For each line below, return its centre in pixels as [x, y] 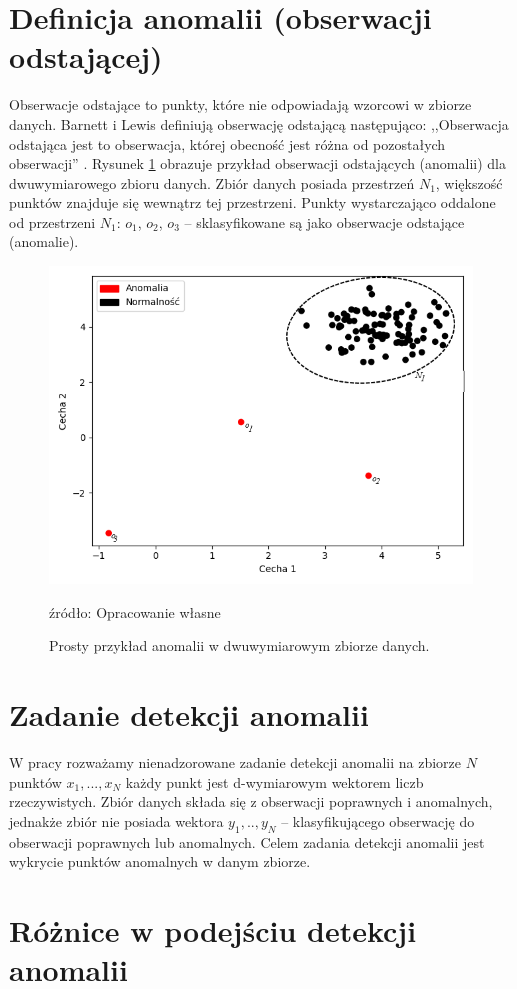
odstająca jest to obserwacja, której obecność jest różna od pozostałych [227, 143]
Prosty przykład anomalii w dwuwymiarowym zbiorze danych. [239, 645]
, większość [469, 182]
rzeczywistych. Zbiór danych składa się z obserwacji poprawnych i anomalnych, [251, 801]
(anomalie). [44, 241]
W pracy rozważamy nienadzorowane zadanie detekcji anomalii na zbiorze [235, 761]
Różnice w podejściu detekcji [213, 929]
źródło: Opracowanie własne [135, 611]
